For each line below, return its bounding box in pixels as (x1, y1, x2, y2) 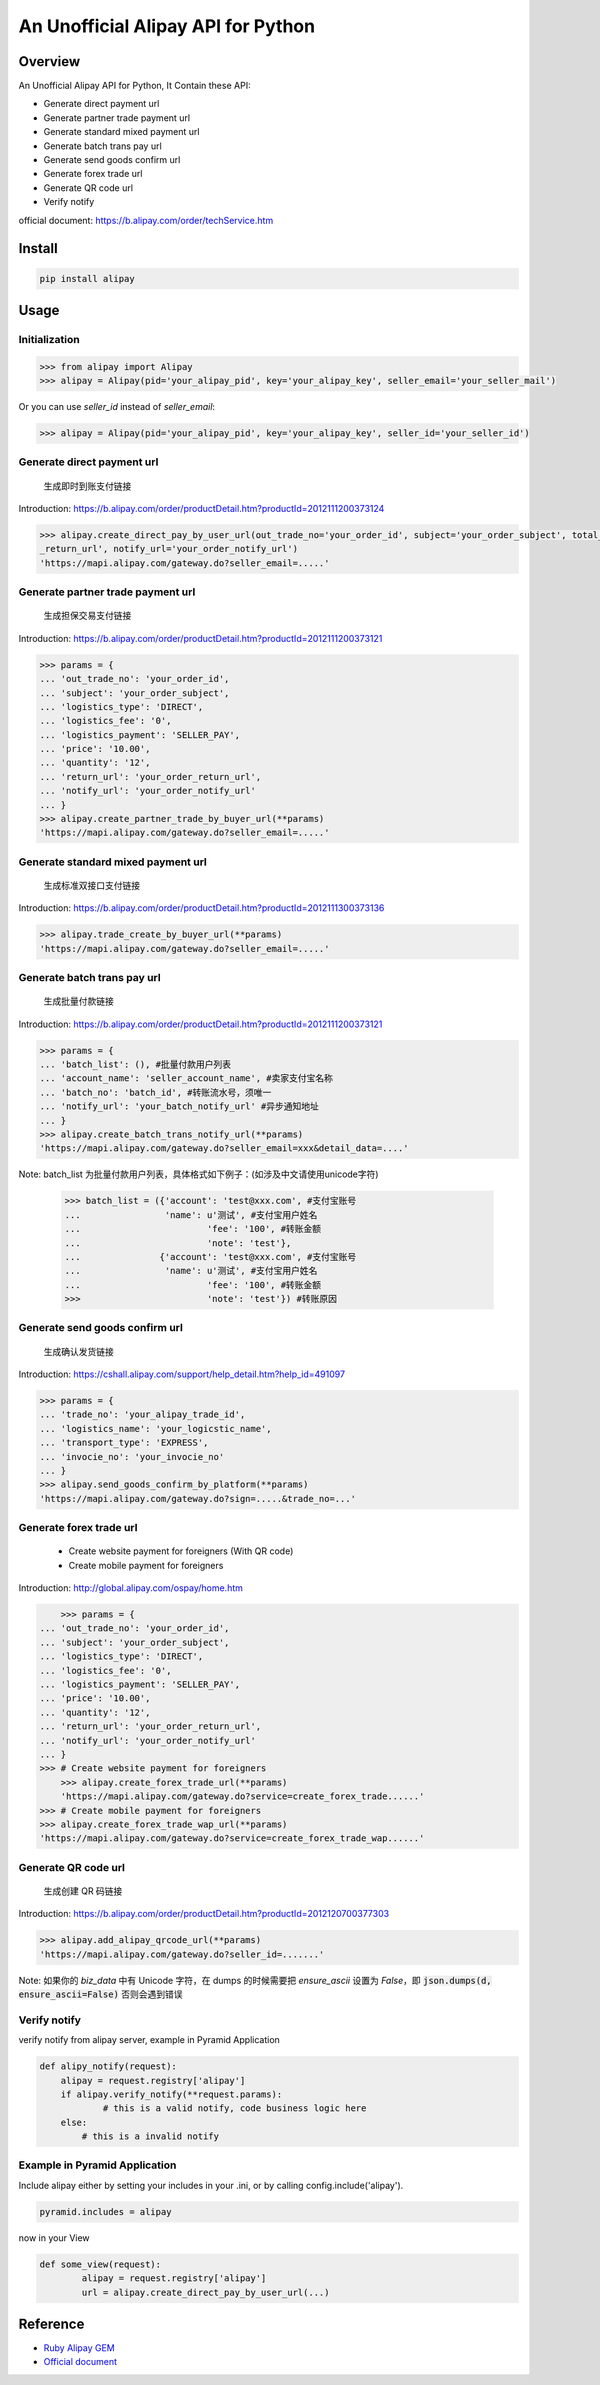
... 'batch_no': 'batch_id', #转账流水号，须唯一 (39, 1086, 272, 1098)
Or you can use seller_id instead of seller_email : (18, 401, 215, 413)
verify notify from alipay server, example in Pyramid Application (18, 2034, 280, 2046)
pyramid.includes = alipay (39, 2206, 172, 2217)
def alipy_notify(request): (39, 2061, 177, 2072)
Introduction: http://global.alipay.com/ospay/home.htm (18, 1582, 244, 1594)
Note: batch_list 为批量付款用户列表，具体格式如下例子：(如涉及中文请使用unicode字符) (18, 1168, 379, 1180)
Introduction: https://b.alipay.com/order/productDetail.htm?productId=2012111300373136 (18, 902, 385, 914)
